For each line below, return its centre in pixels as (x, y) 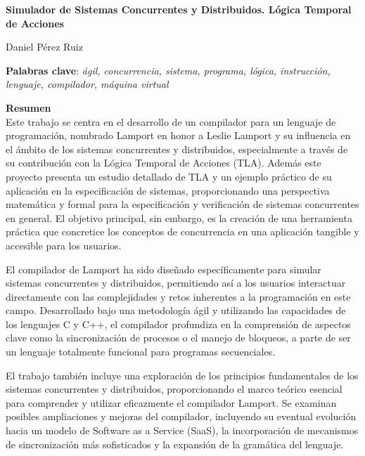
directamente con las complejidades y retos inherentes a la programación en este (178, 296)
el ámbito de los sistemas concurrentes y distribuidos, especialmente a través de (177, 149)
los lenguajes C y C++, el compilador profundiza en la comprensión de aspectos (178, 324)
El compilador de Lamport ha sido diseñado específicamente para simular (164, 269)
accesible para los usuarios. (64, 245)
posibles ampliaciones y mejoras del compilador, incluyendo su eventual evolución (181, 416)
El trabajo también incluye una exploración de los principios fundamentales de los (182, 375)
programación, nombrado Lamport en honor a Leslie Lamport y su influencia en (178, 135)
